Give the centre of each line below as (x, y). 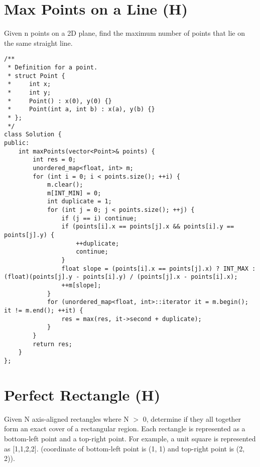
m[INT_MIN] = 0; (74, 193)
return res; (53, 344)
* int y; (29, 92)
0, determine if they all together (192, 418)
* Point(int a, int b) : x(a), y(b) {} (81, 109)
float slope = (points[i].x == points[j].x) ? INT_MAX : (159, 268)
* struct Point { (36, 76)
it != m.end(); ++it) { (44, 310)
